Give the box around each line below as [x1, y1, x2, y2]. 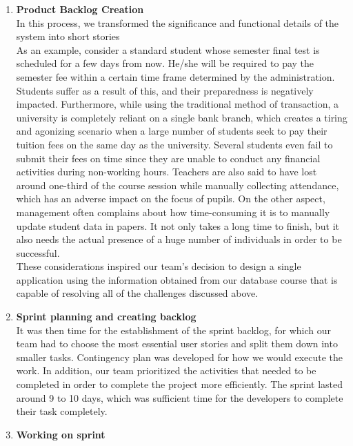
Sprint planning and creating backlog [16, 309, 196, 324]
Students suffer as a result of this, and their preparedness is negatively [16, 83, 314, 97]
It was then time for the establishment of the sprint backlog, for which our [16, 322, 332, 337]
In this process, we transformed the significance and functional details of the [16, 15, 339, 30]
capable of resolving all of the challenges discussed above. [16, 286, 259, 300]
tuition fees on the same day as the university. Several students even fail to [16, 137, 333, 151]
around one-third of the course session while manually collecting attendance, [16, 177, 339, 192]
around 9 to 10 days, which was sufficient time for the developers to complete [16, 390, 343, 405]
